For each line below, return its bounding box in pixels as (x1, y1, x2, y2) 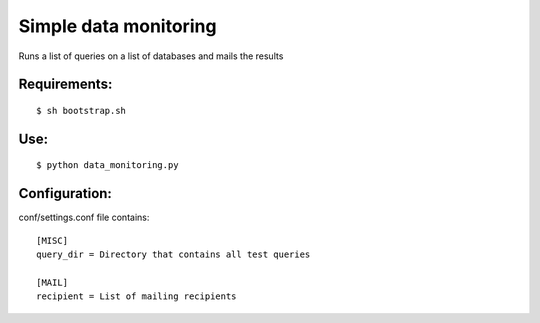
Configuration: (18, 185, 112, 202)
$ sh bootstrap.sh (36, 105, 127, 116)
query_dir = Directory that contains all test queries (36, 249, 311, 260)
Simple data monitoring (18, 15, 217, 37)
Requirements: (18, 76, 113, 93)
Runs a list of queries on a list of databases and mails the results (18, 50, 284, 62)
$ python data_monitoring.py (36, 160, 179, 171)
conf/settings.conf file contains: (18, 211, 150, 224)
